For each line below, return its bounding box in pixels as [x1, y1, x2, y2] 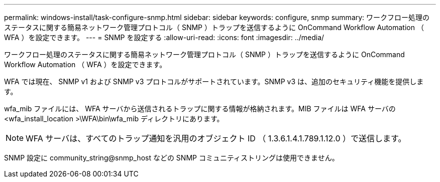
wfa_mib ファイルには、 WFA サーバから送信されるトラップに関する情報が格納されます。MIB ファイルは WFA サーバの [4, 104, 396, 113]
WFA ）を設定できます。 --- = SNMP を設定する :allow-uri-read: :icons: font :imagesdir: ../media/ [4, 33, 324, 42]
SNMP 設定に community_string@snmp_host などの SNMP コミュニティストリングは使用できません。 [4, 153, 339, 162]
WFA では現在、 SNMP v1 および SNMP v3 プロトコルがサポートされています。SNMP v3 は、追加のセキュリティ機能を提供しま [4, 77, 424, 86]
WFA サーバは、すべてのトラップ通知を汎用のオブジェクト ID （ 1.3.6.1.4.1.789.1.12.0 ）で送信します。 [26, 133, 406, 143]
